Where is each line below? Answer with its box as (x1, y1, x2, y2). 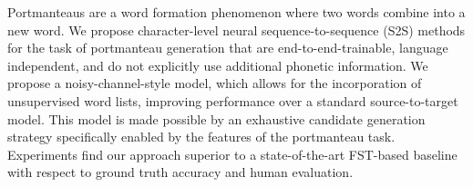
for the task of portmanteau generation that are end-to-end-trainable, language (7, 38, 448, 57)
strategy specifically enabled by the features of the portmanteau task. (7, 127, 396, 146)
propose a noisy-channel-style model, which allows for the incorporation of (7, 74, 422, 93)
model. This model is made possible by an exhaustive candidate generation (7, 109, 426, 128)
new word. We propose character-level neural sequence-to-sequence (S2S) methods (7, 20, 466, 39)
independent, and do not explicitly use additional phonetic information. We (7, 55, 428, 74)
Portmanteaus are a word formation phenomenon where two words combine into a (7, 3, 466, 21)
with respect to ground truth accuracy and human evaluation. (7, 162, 354, 182)
